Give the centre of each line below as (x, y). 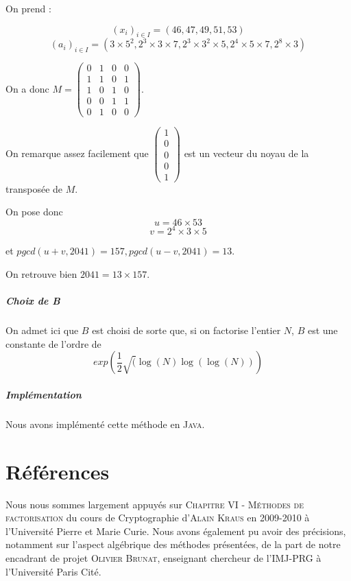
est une (323, 330)
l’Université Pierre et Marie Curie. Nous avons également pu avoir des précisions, (176, 531)
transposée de (34, 188)
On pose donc (34, 212)
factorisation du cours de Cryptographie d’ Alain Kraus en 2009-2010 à (158, 518)
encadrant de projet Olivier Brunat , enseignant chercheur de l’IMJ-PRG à (164, 557)
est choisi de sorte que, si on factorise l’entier (186, 330)
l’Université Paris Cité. (53, 571)
